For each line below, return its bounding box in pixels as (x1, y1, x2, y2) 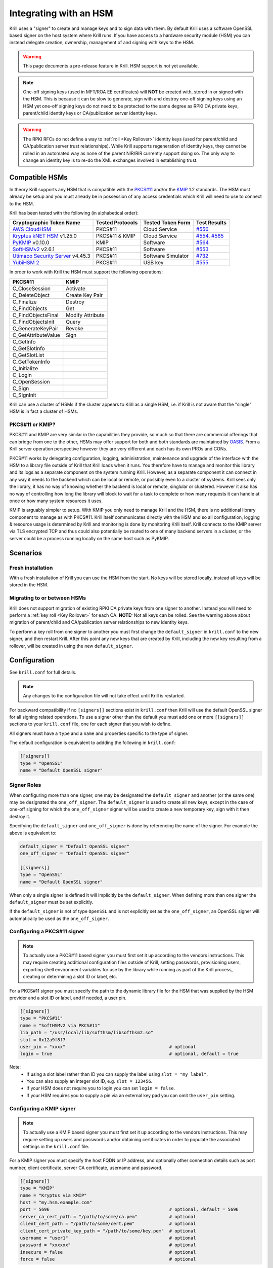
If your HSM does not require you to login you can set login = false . (26, 1085, 175, 1091)
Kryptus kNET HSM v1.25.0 (12, 232, 77, 239)
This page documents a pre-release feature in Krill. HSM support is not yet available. (23, 63, 199, 69)
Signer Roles (9, 782, 41, 789)
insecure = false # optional (20, 1249, 196, 1255)
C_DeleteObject (12, 292, 50, 299)
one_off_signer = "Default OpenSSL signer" (20, 850, 130, 856)
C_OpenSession (12, 378, 50, 385)
